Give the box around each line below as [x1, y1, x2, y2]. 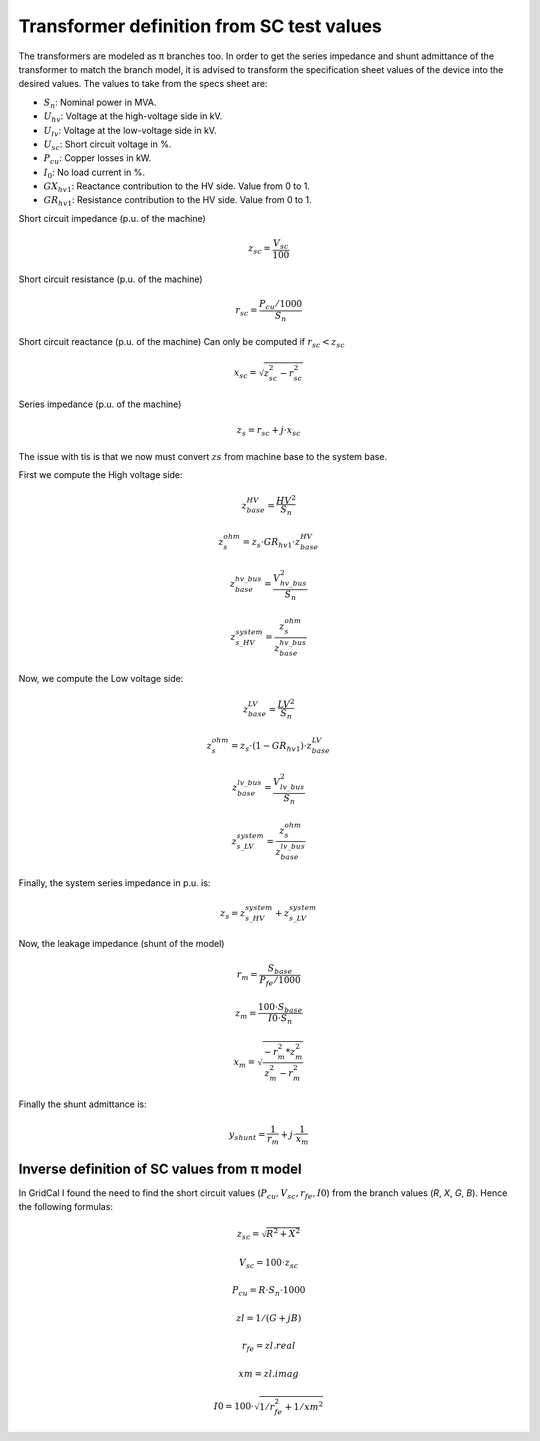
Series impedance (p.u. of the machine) [18, 398, 182, 410]
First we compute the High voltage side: [18, 469, 184, 481]
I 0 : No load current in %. [43, 166, 145, 180]
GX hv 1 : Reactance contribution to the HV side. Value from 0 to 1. [43, 180, 310, 194]
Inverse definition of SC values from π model [18, 1160, 302, 1177]
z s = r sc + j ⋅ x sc [236, 425, 301, 439]
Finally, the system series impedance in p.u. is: [18, 876, 211, 889]
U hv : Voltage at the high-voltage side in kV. [43, 110, 223, 124]
